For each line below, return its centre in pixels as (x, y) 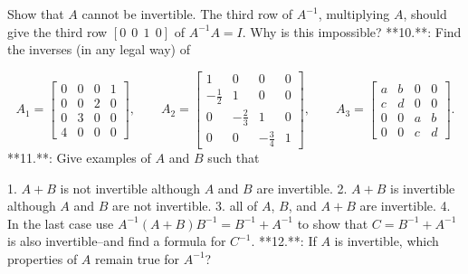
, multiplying (354, 14)
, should (425, 14)
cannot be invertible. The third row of (187, 14)
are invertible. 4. (405, 206)
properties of (43, 258)
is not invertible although (130, 188)
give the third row (57, 31)
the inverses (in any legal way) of (99, 49)
